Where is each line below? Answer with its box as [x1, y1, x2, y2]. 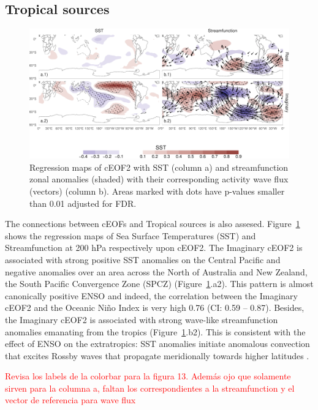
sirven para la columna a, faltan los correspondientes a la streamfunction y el [5, 381, 295, 394]
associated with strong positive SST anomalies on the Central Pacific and [5, 253, 281, 266]
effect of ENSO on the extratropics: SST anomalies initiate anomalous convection [5, 337, 310, 350]
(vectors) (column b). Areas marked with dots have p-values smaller [29, 184, 285, 197]
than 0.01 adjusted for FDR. [29, 196, 137, 209]
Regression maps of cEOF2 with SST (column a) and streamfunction [29, 160, 289, 173]
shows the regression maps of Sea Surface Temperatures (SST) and [5, 229, 256, 242]
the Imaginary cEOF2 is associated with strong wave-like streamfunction [5, 313, 278, 326]
